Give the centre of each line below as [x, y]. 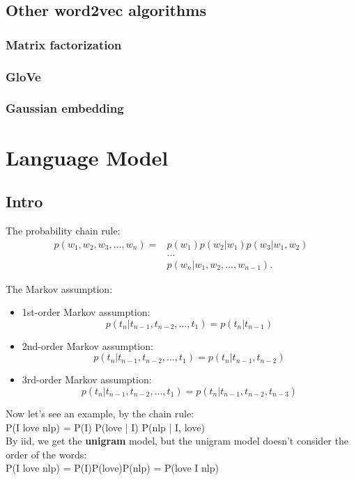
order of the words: [46, 454]
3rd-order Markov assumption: [87, 379]
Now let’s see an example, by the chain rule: [100, 413]
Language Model [87, 157]
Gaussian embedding [65, 108]
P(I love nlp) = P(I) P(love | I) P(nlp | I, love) [105, 427]
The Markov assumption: [59, 288]
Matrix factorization [64, 44]
